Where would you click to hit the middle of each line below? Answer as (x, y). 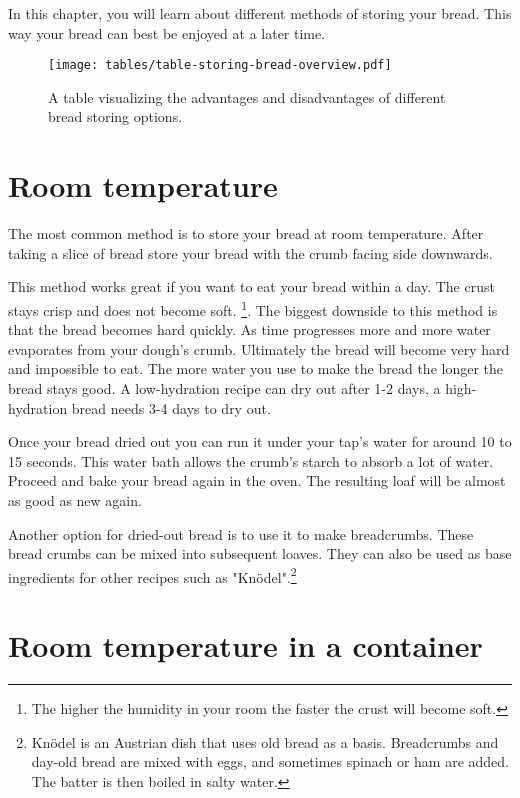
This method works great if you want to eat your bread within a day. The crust (251, 286)
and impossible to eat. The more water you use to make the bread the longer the (255, 368)
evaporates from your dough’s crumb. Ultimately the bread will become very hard (259, 348)
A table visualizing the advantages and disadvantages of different (247, 96)
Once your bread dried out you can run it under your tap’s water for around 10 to (260, 441)
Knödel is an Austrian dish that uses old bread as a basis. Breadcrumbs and (265, 741)
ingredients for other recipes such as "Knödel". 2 (152, 575)
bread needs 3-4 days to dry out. (171, 407)
